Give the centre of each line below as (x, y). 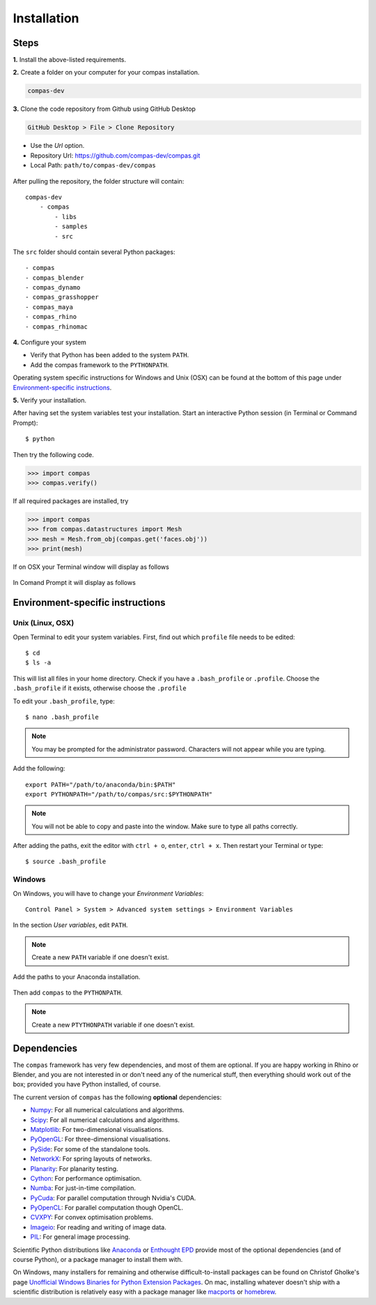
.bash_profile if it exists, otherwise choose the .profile (100, 688)
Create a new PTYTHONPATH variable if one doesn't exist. (113, 1024)
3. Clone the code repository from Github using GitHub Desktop (104, 109)
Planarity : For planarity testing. (74, 1168)
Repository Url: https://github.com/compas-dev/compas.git (115, 155)
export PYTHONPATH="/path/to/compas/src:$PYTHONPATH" (119, 794)
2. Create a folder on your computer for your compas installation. (106, 73)
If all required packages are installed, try (71, 501)
